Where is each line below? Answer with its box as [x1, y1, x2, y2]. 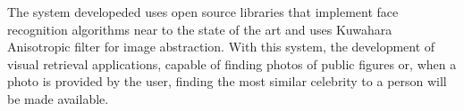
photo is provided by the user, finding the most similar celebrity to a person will [7, 72, 447, 91]
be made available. [7, 89, 109, 107]
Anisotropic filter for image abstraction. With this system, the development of [7, 37, 435, 56]
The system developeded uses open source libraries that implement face [7, 3, 399, 20]
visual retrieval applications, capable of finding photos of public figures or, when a [7, 54, 457, 73]
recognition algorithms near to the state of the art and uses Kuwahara [7, 20, 392, 38]
